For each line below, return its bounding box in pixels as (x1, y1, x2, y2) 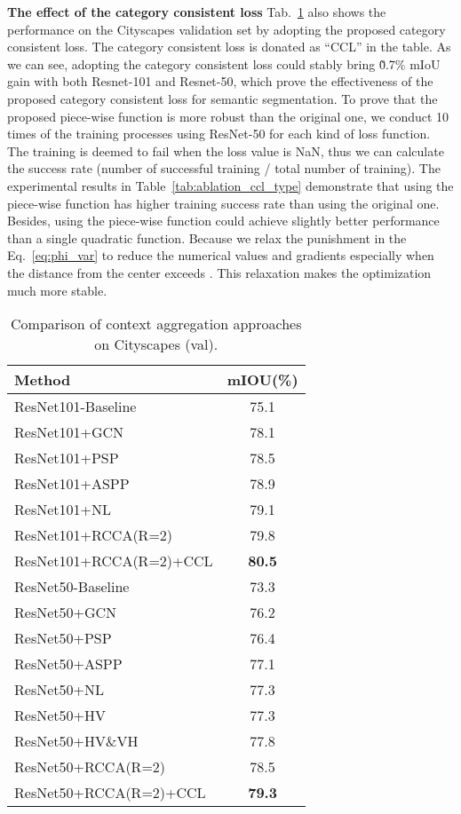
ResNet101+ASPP (14, 473, 130, 494)
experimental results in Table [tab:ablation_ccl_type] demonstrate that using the (7, 176, 454, 194)
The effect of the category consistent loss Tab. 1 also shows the (7, 3, 386, 20)
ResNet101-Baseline (14, 396, 137, 417)
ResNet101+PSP (14, 447, 119, 469)
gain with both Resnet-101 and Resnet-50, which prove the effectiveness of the (7, 72, 433, 91)
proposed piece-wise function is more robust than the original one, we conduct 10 (7, 107, 449, 125)
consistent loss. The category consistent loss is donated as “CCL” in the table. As (7, 37, 451, 56)
